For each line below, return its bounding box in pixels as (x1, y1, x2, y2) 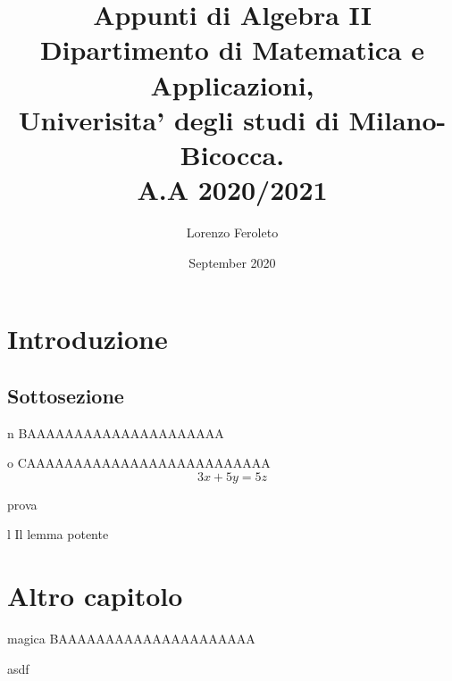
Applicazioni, (150, 66, 314, 103)
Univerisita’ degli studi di (18, 101, 339, 137)
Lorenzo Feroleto (186, 223, 279, 242)
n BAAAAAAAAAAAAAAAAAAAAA (7, 423, 224, 442)
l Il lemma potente (7, 525, 109, 544)
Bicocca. (180, 136, 285, 172)
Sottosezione (7, 381, 124, 409)
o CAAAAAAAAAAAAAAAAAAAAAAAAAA (7, 453, 271, 472)
